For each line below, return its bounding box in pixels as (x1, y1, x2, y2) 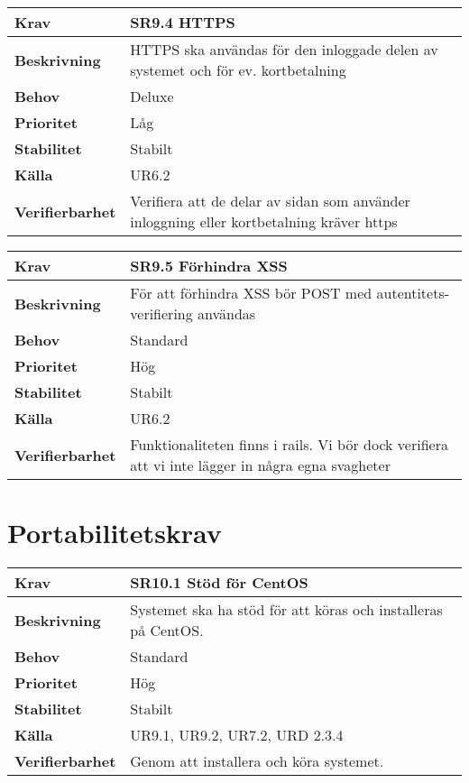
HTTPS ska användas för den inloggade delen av (130, 39, 438, 60)
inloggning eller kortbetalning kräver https (130, 211, 398, 232)
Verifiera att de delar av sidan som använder (130, 190, 410, 211)
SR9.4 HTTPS (130, 12, 235, 32)
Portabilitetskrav (7, 514, 222, 551)
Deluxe (130, 86, 174, 106)
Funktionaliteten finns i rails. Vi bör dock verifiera (130, 434, 448, 455)
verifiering (130, 303, 193, 324)
